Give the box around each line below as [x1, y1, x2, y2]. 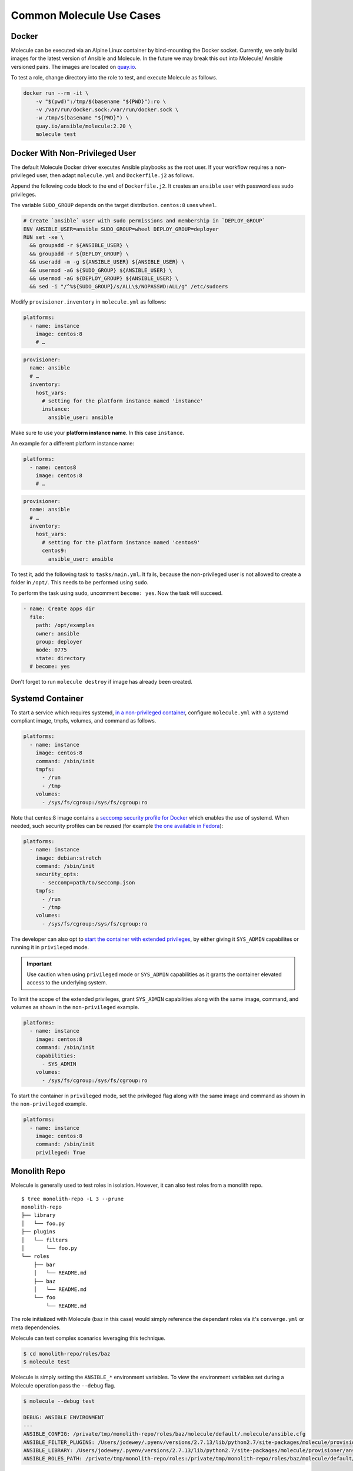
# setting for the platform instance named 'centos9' [42, 539, 201, 545]
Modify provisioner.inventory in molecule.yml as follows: [11, 298, 166, 305]
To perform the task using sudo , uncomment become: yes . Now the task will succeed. [11, 590, 223, 597]
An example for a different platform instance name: [11, 440, 135, 447]
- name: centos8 [29, 464, 76, 471]
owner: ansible [35, 630, 79, 637]
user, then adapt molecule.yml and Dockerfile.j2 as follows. [36, 172, 194, 179]
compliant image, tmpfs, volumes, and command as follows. [11, 717, 156, 724]
